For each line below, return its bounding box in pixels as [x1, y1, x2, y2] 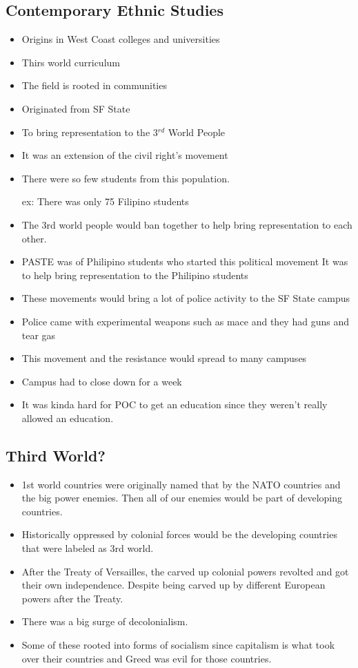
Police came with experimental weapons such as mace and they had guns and [21, 314, 349, 328]
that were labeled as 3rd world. [21, 541, 154, 555]
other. [21, 231, 47, 245]
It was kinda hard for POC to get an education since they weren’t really [21, 397, 328, 412]
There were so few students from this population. [21, 171, 230, 185]
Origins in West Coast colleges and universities [21, 32, 220, 46]
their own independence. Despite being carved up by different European [21, 578, 326, 592]
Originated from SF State [21, 101, 130, 115]
